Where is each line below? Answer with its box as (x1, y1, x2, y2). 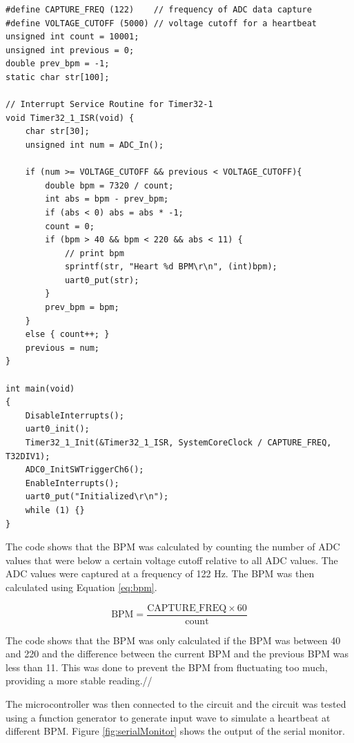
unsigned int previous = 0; (6, 45, 135, 55)
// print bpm (64, 248, 124, 258)
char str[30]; (25, 126, 90, 137)
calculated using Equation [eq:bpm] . (6, 579, 157, 594)
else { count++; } (25, 329, 110, 340)
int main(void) (6, 383, 75, 394)
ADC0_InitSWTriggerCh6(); (25, 465, 144, 475)
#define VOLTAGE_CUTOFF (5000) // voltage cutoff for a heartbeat (6, 18, 317, 28)
